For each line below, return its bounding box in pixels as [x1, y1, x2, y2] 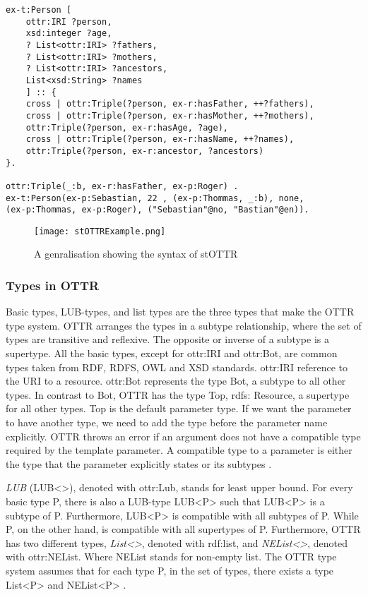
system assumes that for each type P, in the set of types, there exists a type [6, 563, 334, 577]
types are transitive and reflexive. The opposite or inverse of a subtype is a [6, 332, 329, 347]
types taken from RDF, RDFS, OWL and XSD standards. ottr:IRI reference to [6, 359, 348, 374]
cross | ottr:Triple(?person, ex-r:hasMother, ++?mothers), [25, 110, 314, 121]
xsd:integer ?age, [25, 28, 112, 39]
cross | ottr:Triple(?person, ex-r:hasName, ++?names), [25, 134, 295, 145]
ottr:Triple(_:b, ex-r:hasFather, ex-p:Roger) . [6, 181, 239, 191]
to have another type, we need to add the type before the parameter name [6, 415, 328, 430]
